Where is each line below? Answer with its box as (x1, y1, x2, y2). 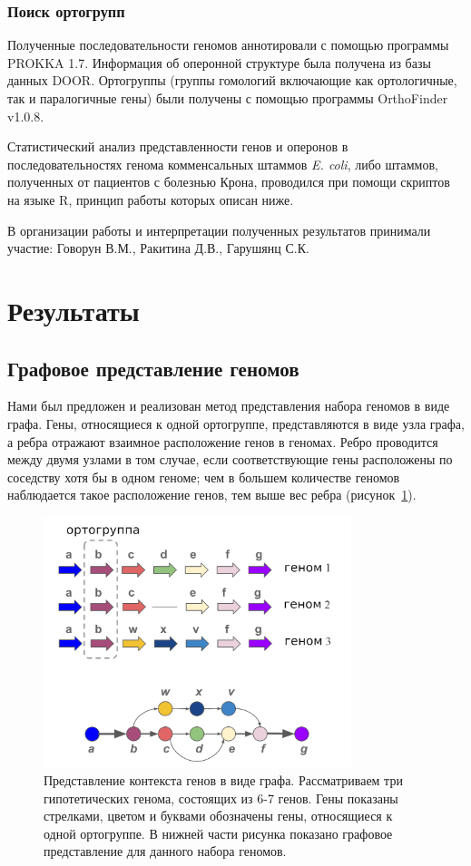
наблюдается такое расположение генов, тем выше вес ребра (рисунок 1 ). (7, 485, 417, 504)
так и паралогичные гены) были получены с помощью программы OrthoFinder (7, 89, 448, 107)
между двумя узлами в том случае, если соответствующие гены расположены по (7, 450, 453, 469)
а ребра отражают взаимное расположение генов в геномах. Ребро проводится (7, 432, 438, 451)
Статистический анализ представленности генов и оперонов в (7, 137, 348, 156)
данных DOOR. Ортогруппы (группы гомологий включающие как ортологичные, (7, 71, 457, 90)
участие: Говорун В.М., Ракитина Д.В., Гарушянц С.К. (7, 238, 309, 258)
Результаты (7, 291, 140, 328)
